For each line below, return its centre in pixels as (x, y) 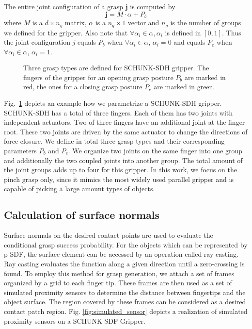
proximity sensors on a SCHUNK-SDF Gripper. (75, 321)
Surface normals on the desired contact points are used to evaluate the (109, 235)
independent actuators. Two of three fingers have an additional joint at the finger (125, 122)
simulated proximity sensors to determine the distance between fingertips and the (125, 292)
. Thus (232, 32)
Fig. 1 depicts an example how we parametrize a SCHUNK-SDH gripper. (113, 103)
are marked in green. (184, 87)
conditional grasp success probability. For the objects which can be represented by (126, 244)
